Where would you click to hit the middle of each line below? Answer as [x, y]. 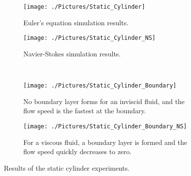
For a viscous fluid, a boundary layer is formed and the [105, 142]
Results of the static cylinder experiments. [67, 167]
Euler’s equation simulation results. [76, 22]
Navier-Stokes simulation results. [72, 53]
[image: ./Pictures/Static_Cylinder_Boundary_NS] [105, 126]
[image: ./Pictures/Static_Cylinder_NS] [90, 38]
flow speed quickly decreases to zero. [78, 151]
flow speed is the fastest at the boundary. [85, 111]
